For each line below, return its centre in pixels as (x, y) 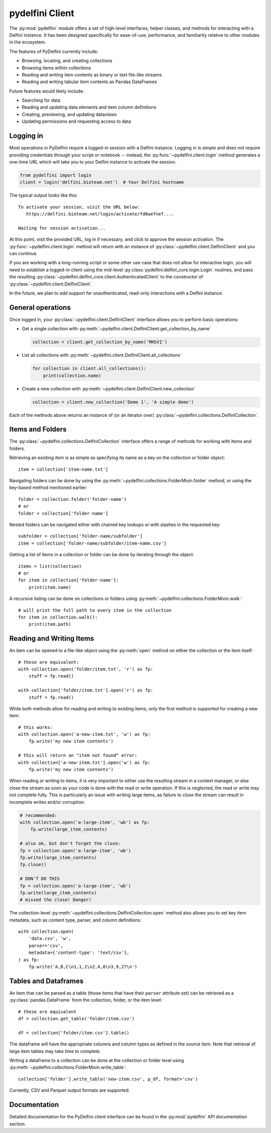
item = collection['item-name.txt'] (63, 469)
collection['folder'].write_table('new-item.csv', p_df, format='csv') (108, 1079)
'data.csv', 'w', (50, 938)
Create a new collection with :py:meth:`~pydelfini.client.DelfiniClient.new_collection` (109, 389)
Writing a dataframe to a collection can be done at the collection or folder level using (97, 1061)
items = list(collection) (50, 566)
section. (18, 1124)
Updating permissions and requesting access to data (77, 121)
